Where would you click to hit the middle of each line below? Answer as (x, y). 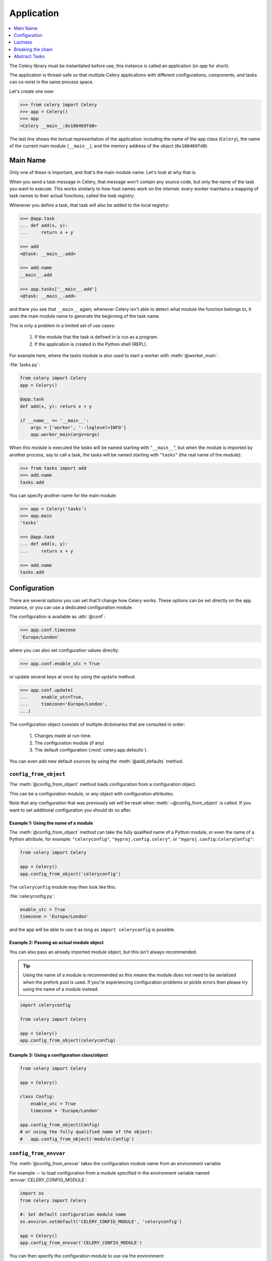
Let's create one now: (32, 91)
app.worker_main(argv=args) (65, 435)
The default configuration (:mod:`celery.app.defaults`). (91, 750)
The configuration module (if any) (69, 743)
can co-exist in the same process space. (52, 82)
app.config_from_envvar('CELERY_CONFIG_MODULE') (81, 1243)
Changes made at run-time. (63, 736)
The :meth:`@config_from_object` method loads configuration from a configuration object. (103, 784)
